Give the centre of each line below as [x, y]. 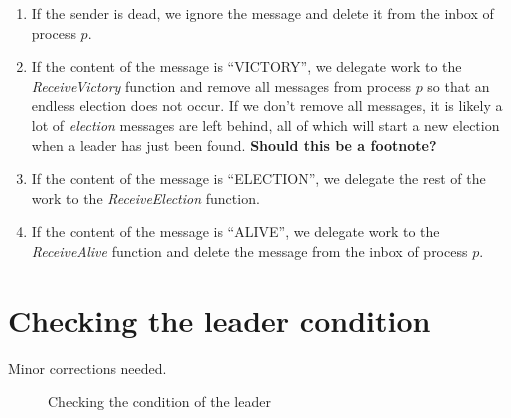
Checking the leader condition [219, 319]
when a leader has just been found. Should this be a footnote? [234, 144]
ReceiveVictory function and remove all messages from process [221, 85]
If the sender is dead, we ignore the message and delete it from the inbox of [262, 13]
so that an [458, 85]
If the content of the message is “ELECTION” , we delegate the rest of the [258, 178]
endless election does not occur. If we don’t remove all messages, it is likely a [267, 105]
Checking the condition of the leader [159, 401]
